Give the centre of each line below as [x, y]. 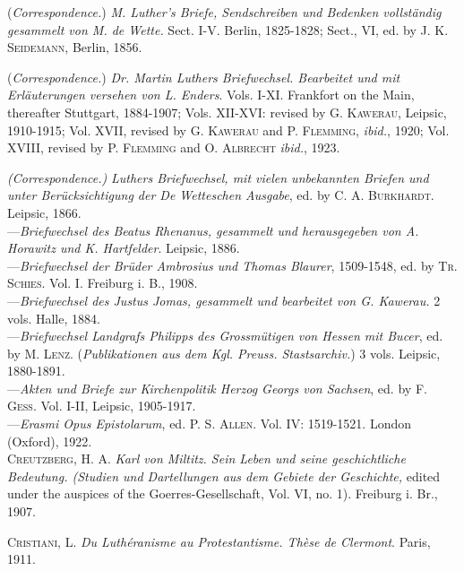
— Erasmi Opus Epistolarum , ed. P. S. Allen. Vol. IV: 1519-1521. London [210, 424]
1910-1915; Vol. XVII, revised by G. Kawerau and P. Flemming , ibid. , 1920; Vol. [228, 130]
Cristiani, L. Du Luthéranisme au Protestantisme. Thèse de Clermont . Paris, [219, 541]
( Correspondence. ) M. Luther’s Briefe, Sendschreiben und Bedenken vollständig [224, 12]
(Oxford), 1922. [50, 441]
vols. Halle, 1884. [54, 318]
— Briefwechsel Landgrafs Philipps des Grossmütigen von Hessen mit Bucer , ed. [225, 336]
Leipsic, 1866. [44, 212]
